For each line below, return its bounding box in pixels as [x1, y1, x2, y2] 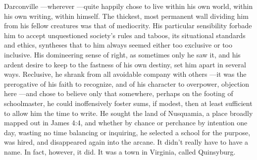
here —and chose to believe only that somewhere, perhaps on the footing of [4, 88, 233, 99]
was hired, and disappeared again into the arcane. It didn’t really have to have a [4, 137, 249, 147]
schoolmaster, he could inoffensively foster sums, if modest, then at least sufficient [4, 98, 253, 108]
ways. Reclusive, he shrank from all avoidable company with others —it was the [4, 69, 247, 79]
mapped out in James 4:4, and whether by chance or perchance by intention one [4, 117, 248, 128]
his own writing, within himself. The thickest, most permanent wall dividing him [4, 10, 249, 21]
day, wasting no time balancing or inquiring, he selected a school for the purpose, [4, 127, 251, 137]
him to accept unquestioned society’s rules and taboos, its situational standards [4, 30, 246, 40]
